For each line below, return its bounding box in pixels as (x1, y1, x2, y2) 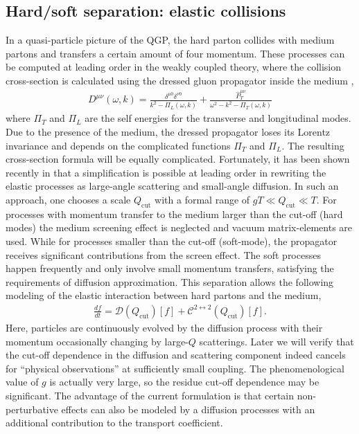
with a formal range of (155, 192, 250, 206)
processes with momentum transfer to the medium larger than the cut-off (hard (6, 206, 343, 221)
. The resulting (281, 138, 344, 152)
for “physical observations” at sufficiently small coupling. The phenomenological (6, 361, 344, 375)
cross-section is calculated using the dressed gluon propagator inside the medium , (6, 73, 354, 87)
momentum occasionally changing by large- (6, 334, 189, 348)
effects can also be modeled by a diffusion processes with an (61, 401, 315, 416)
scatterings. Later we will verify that (199, 334, 354, 348)
